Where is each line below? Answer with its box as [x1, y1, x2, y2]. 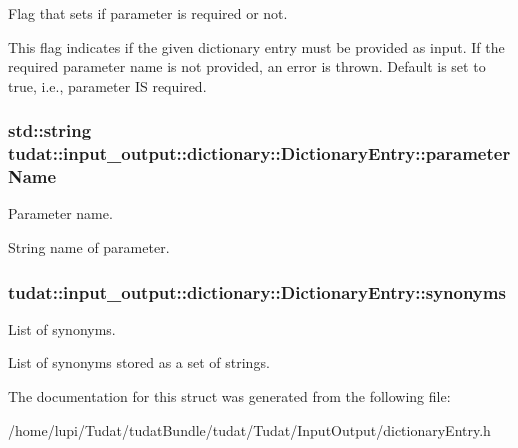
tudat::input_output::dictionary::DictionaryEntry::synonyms [8, 279, 506, 304]
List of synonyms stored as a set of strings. [8, 352, 270, 373]
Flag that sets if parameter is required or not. [8, 3, 288, 23]
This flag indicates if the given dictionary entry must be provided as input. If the [8, 36, 505, 57]
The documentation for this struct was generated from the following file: [8, 386, 451, 407]
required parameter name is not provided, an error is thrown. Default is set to [8, 56, 486, 77]
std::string [8, 118, 92, 143]
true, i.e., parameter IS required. [8, 75, 207, 96]
